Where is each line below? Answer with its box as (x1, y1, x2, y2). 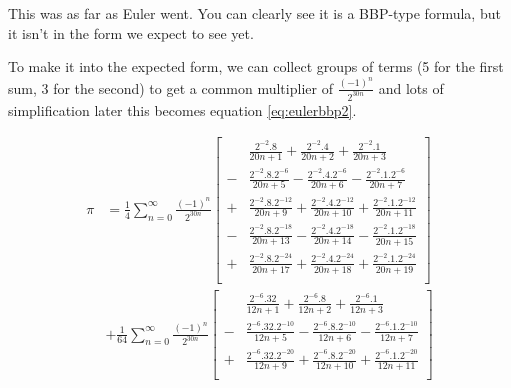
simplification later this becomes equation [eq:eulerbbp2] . (8, 99, 357, 120)
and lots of (378, 77, 444, 98)
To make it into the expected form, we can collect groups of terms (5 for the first (8, 56, 504, 77)
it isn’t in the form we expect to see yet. (8, 22, 254, 43)
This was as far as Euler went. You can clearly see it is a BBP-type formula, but (8, 3, 501, 23)
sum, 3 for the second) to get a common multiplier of (8, 77, 333, 98)
